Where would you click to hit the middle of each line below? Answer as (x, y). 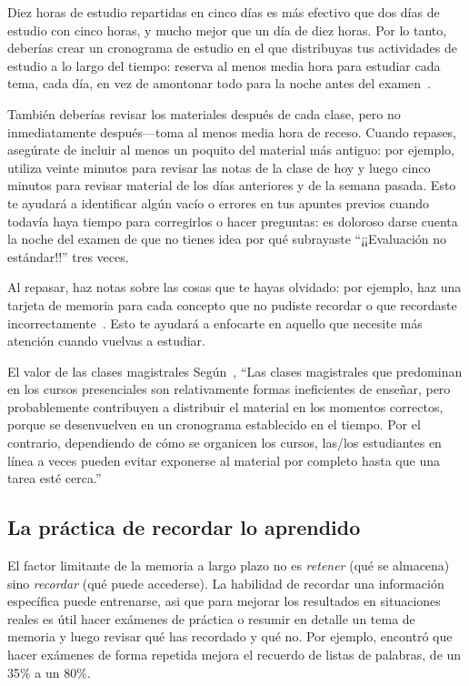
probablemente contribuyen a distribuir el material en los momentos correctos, (225, 406)
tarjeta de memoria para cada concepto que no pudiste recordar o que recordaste (232, 304)
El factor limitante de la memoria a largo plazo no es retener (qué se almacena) (229, 565)
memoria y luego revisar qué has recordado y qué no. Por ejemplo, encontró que (230, 636)
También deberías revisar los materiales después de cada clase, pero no (204, 113)
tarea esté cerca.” (55, 478)
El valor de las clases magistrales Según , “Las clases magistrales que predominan (235, 371)
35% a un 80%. (49, 672)
